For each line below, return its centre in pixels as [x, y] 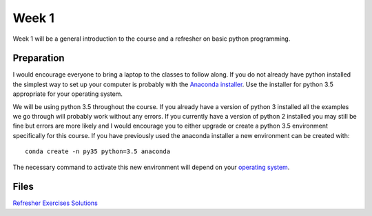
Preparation [39, 58]
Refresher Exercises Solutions [55, 203]
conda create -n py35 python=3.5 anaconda [98, 151]
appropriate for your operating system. [68, 94]
